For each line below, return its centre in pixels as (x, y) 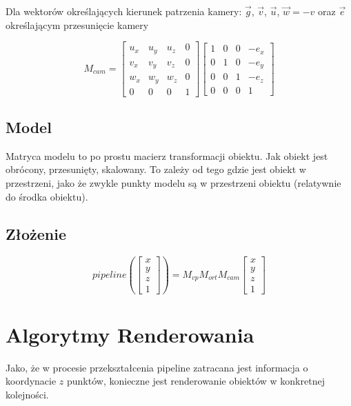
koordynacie (31, 381)
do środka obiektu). (47, 196)
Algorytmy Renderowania (130, 334)
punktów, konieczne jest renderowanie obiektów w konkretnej (196, 381)
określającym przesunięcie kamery (77, 24)
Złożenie (36, 233)
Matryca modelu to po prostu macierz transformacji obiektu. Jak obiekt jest (167, 155)
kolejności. (27, 394)
